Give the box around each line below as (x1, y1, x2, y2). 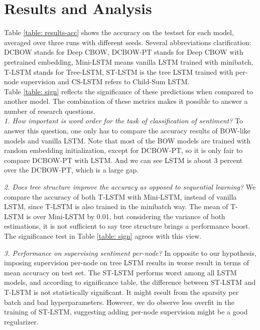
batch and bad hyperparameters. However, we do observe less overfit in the (4, 296, 235, 307)
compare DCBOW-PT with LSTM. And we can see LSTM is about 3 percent (4, 154, 243, 165)
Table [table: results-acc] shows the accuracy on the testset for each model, (4, 27, 234, 38)
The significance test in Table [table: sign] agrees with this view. (4, 231, 202, 241)
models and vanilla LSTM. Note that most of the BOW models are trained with (4, 135, 251, 145)
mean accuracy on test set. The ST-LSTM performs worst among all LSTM (4, 267, 237, 277)
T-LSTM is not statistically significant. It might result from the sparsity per (4, 286, 239, 297)
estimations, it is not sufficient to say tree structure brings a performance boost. (4, 221, 250, 231)
